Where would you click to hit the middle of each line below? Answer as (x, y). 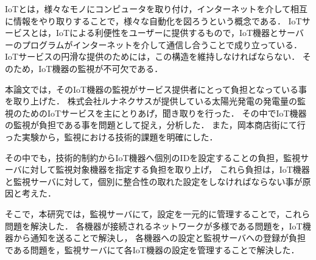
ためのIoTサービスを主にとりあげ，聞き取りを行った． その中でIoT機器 (164, 113)
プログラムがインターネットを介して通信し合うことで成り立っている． (162, 44)
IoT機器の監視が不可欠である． (101, 68)
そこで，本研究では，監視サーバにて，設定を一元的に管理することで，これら (158, 213)
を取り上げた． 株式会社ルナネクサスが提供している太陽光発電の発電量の (151, 101)
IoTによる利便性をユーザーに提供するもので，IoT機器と (167, 33)
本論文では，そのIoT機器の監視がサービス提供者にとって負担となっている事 (156, 89)
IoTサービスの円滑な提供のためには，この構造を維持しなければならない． (153, 56)
